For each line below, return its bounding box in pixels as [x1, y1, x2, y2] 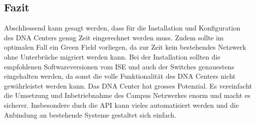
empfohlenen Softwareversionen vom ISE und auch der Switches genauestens [4, 61, 234, 71]
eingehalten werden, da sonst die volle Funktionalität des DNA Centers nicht [4, 71, 236, 81]
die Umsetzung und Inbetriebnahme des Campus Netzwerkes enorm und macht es [4, 90, 251, 100]
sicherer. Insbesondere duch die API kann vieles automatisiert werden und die [4, 99, 239, 110]
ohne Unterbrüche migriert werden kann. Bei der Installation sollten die [4, 51, 221, 61]
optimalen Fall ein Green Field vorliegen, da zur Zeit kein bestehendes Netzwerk [4, 42, 246, 52]
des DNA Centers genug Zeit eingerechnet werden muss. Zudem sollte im [4, 32, 224, 42]
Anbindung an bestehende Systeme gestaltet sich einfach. [4, 109, 176, 120]
